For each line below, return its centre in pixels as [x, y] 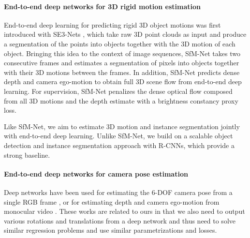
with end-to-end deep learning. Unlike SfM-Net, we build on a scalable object [118, 136]
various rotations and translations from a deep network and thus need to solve [120, 220]
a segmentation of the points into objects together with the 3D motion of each [120, 43]
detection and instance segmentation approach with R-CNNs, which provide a [119, 145]
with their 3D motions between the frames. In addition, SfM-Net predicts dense [122, 72]
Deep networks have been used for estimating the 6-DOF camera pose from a [118, 192]
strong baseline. [27, 155]
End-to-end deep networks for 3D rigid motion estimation [102, 6]
